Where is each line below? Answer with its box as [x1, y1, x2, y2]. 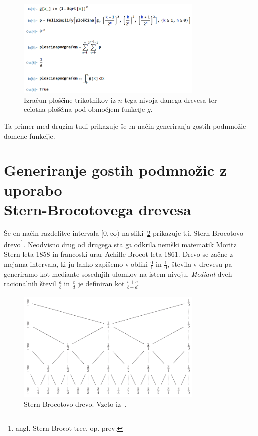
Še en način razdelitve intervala [4, 227, 99, 238]
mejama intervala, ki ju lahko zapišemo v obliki [4, 259, 148, 269]
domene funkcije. [4, 130, 55, 141]
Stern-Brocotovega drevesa [4, 199, 191, 219]
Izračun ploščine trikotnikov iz [24, 94, 116, 105]
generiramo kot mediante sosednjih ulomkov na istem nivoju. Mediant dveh [4, 268, 232, 279]
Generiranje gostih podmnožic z [4, 160, 227, 180]
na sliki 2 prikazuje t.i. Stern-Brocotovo [122, 227, 243, 238]
